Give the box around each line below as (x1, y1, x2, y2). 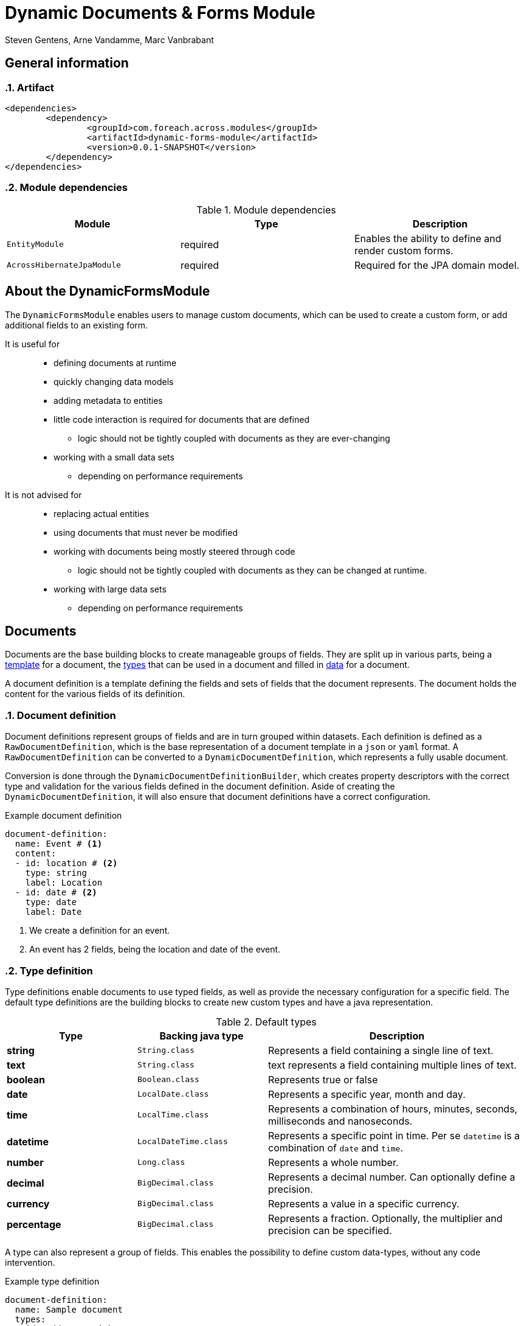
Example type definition (5, 1276, 100, 1286)
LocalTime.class (137, 1110, 209, 1120)
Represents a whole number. (268, 1156, 399, 1168)
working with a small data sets (53, 451, 174, 462)
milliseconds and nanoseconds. (268, 1114, 413, 1127)
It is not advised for (5, 489, 82, 500)
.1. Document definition (5, 709, 116, 721)
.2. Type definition (5, 964, 93, 977)
